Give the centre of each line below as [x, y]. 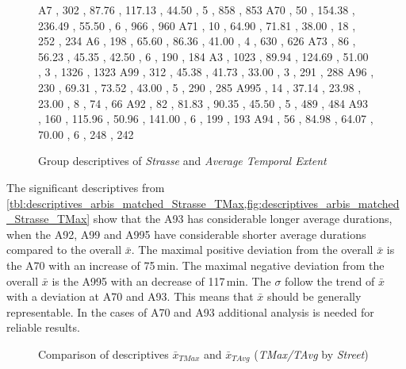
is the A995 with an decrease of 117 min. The [161, 281]
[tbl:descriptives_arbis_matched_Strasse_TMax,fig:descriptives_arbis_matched [203, 203]
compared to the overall [64, 250]
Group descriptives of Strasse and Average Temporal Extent [182, 161]
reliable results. [43, 327]
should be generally [314, 296]
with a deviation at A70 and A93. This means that [130, 296]
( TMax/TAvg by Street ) [311, 354]
